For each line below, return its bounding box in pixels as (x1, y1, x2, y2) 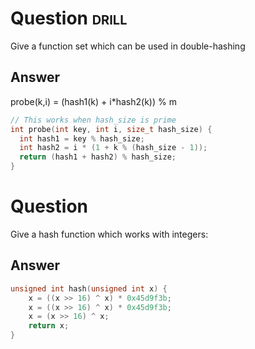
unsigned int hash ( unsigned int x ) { (10, 283, 168, 294)
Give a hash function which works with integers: (10, 228, 209, 240)
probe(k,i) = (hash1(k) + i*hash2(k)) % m (10, 95, 177, 107)
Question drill (10, 7, 128, 30)
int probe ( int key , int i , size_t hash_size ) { (10, 124, 213, 134)
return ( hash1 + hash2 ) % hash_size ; (19, 152, 177, 162)
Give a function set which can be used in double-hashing (10, 40, 246, 52)
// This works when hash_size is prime (10, 115, 177, 125)
